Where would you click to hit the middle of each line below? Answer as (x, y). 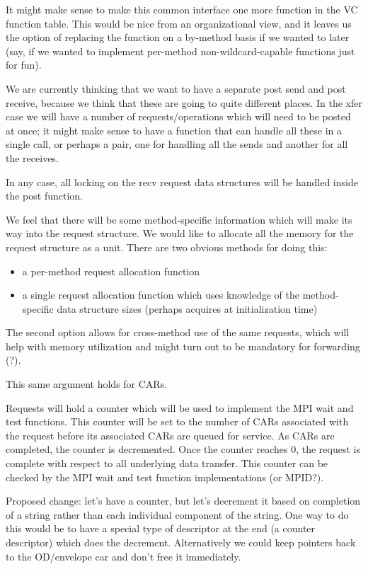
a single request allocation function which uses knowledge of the (161, 295)
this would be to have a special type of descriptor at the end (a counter (161, 528)
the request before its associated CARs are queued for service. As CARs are (170, 435)
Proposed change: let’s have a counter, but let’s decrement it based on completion (183, 501)
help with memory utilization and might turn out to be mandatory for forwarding (183, 346)
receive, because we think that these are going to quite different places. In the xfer (184, 102)
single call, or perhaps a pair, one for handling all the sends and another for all (177, 144)
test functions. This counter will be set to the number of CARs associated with (177, 421)
